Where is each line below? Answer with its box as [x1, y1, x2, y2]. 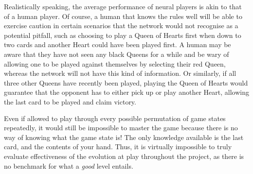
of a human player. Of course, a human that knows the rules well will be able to [4, 11, 242, 21]
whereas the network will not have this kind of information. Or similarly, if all [4, 68, 236, 78]
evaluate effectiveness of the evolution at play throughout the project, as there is [4, 151, 244, 161]
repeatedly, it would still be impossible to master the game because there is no [4, 122, 238, 133]
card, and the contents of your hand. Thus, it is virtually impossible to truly [4, 141, 232, 152]
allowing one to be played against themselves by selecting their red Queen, [4, 58, 226, 69]
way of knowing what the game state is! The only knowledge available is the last [4, 132, 244, 142]
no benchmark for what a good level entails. [4, 160, 133, 171]
